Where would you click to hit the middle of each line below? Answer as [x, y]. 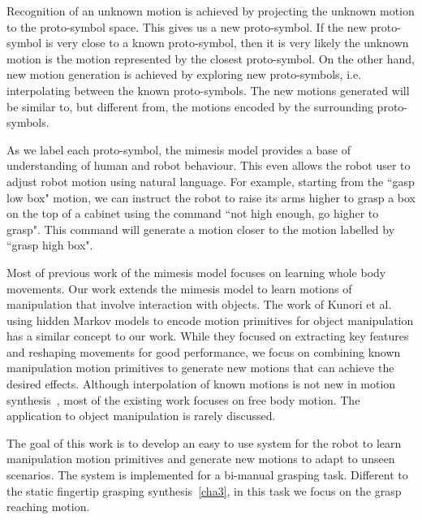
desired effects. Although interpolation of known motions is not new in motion [201, 384]
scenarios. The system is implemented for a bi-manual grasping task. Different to [207, 475]
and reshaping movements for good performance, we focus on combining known [204, 351]
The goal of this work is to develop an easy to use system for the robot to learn [204, 442]
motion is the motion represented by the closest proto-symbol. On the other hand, [211, 58]
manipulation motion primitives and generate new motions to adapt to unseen [201, 459]
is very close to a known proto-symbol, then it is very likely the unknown [227, 43]
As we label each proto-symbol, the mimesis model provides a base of [179, 149]
